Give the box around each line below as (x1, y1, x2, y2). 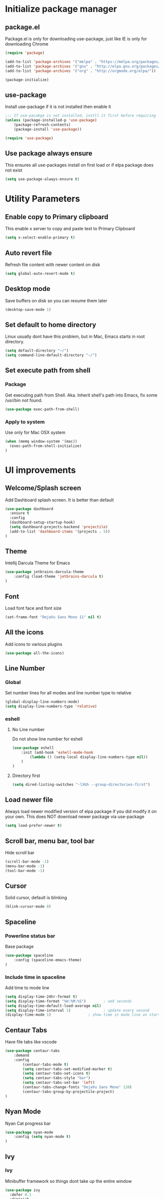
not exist (5, 167, 23, 173)
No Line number (12, 727, 45, 733)
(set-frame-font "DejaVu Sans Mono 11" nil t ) (5, 615, 102, 620)
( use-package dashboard (5, 506, 54, 511)
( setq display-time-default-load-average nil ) (5, 1003, 102, 1008)
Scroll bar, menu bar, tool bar (5, 837, 95, 845)
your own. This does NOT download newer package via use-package (5, 814, 145, 820)
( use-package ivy (5, 1187, 41, 1193)
